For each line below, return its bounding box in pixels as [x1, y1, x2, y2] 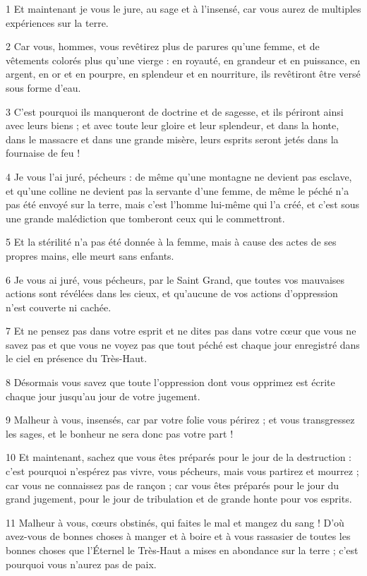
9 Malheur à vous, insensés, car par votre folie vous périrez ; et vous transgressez [6, 412, 355, 427]
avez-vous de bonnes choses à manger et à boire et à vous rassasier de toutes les [6, 529, 351, 544]
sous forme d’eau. [6, 80, 81, 95]
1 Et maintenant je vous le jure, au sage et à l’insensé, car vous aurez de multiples [6, 1, 361, 16]
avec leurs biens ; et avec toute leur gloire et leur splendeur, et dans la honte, [6, 118, 339, 133]
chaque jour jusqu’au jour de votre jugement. [6, 388, 200, 403]
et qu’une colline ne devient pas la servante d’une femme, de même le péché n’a [6, 183, 349, 198]
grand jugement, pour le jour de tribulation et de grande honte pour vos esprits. [6, 491, 352, 506]
